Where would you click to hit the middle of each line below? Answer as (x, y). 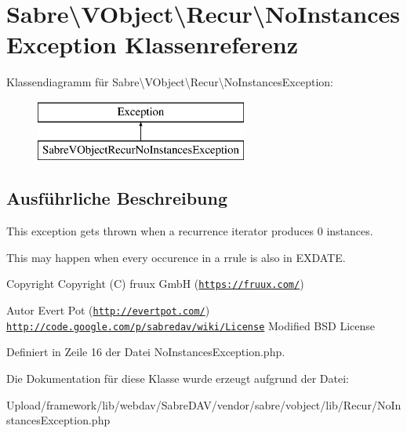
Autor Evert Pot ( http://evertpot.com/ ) (108, 310)
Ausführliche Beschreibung (117, 198)
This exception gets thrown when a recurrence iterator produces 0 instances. (190, 231)
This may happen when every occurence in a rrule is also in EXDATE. (176, 257)
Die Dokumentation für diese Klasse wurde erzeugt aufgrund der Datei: (178, 378)
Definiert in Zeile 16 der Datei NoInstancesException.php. (146, 352)
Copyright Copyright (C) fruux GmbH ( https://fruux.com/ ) (155, 284)
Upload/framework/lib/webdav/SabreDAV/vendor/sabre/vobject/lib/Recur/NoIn (204, 404)
